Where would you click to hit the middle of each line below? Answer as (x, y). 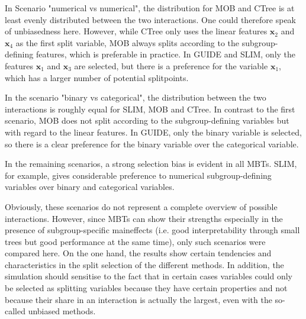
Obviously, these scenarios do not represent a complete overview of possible (141, 206)
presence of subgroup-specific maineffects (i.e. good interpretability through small (152, 230)
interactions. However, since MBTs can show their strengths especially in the (144, 218)
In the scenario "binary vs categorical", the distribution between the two (136, 97)
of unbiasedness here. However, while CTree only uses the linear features (136, 31)
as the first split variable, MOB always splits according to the (128, 42)
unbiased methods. (62, 311)
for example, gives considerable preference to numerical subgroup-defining (138, 175)
